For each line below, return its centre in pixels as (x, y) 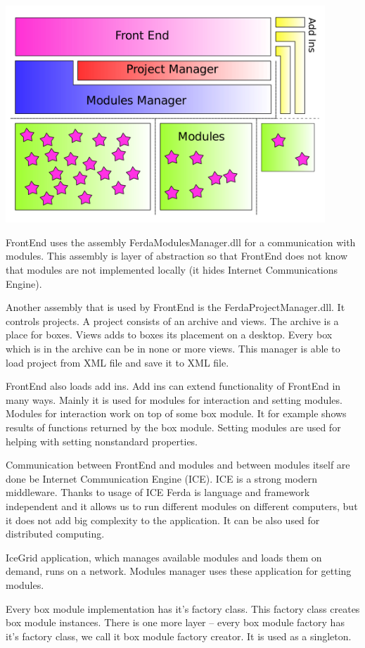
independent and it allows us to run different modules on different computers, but (182, 506)
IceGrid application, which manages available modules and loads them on (164, 557)
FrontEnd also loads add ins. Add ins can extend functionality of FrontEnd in (173, 386)
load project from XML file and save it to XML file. (117, 362)
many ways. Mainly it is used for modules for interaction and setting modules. (174, 399)
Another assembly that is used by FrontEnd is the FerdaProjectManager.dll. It (175, 307)
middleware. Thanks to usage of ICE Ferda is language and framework (158, 492)
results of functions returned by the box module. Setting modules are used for (173, 427)
